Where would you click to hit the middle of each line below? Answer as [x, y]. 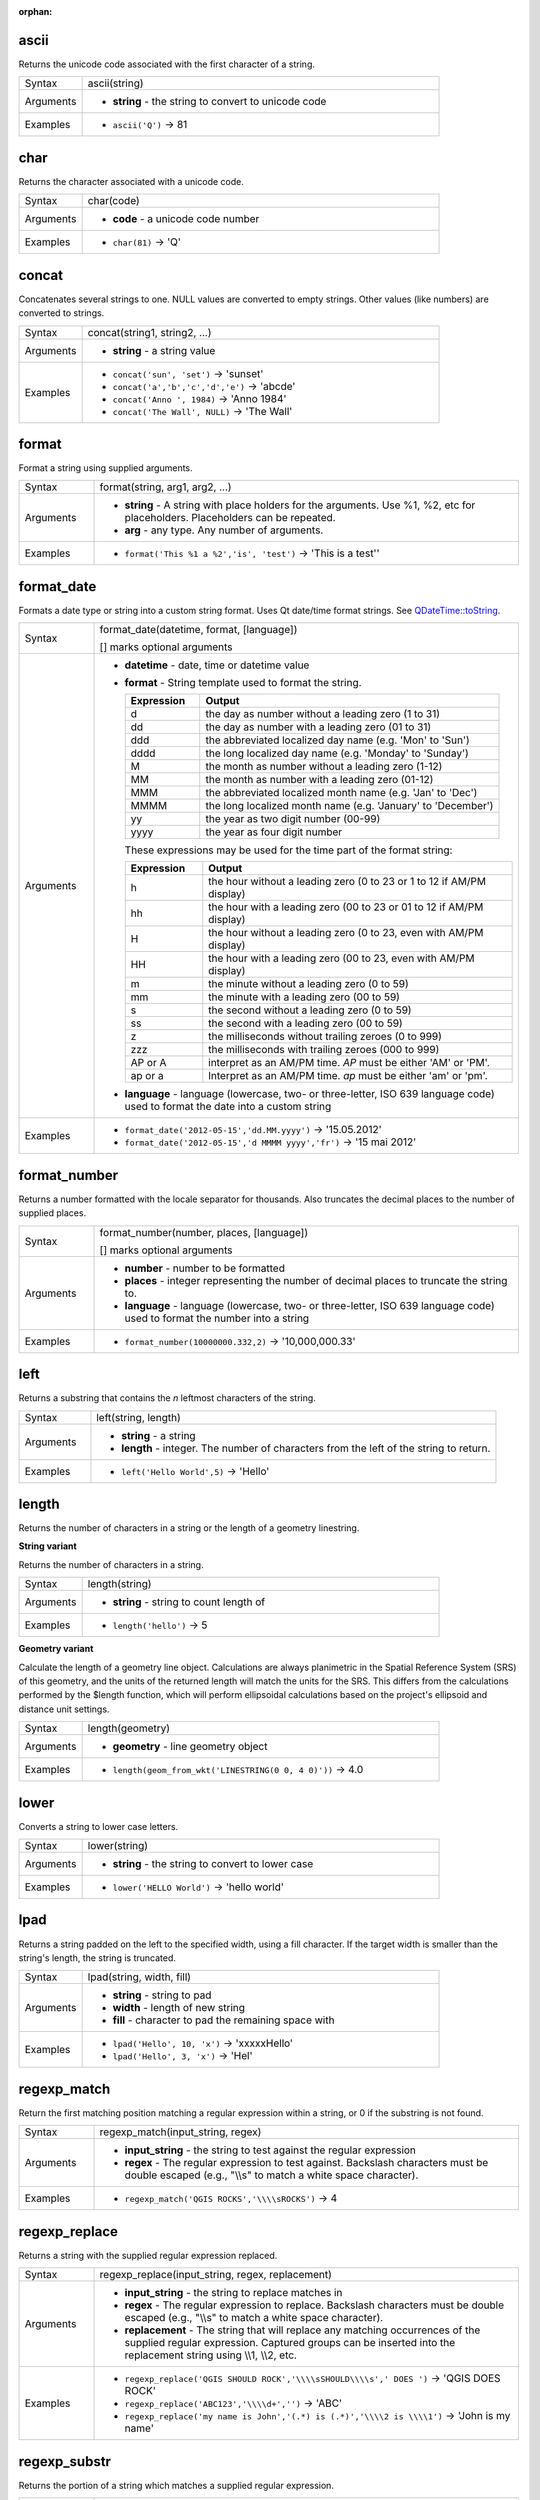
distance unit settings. [64, 1709]
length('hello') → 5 [160, 1625]
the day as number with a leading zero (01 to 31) [318, 727]
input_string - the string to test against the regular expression [270, 2150]
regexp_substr [65, 2461]
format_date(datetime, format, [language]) [198, 630]
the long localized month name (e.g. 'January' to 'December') [349, 806]
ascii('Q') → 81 [150, 125]
